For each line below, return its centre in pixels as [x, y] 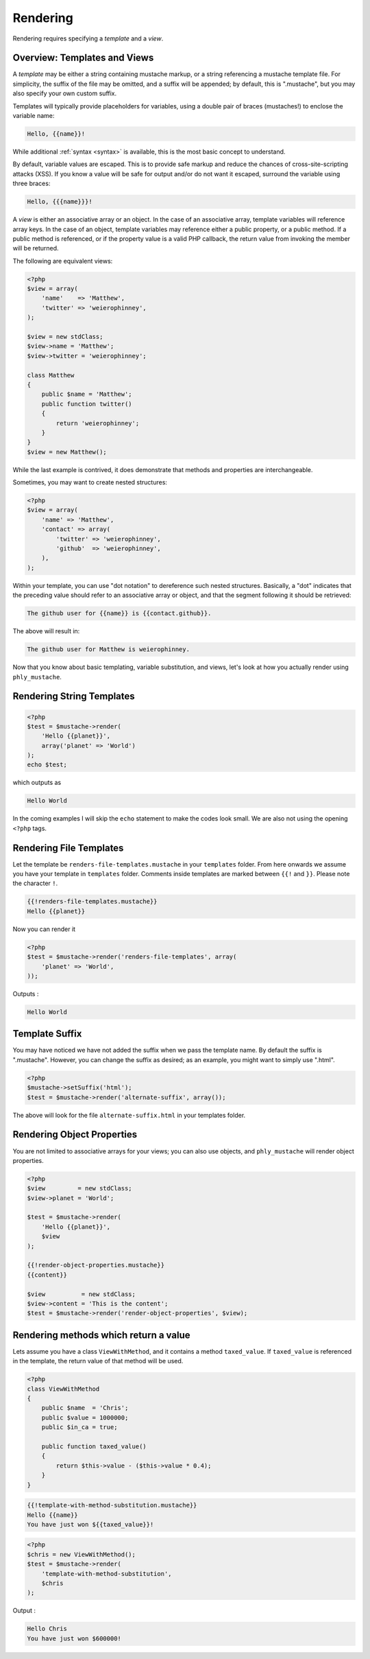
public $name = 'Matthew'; [87, 394]
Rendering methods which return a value [101, 1335]
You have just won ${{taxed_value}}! [90, 1524]
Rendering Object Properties [75, 1134]
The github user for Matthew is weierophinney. [108, 649]
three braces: [32, 184]
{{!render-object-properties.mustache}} [96, 1265]
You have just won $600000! [74, 1638]
